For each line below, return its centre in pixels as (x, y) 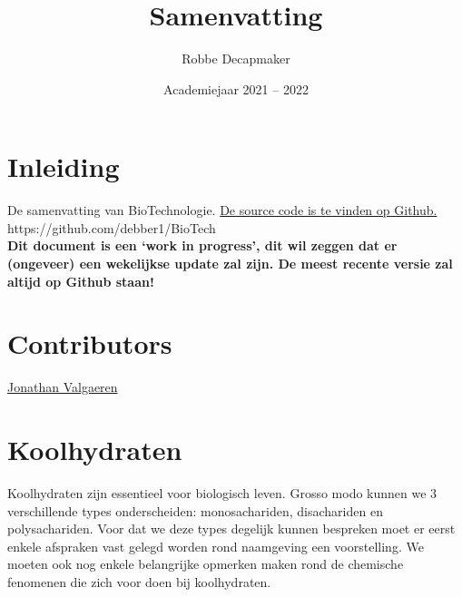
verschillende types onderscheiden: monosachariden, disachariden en (195, 510)
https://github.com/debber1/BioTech (112, 227)
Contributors (90, 343)
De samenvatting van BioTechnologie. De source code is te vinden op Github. (222, 210)
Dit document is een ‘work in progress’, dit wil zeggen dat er (202, 245)
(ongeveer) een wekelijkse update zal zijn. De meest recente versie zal (230, 264)
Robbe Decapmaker (236, 59)
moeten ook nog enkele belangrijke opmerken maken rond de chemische (206, 564)
